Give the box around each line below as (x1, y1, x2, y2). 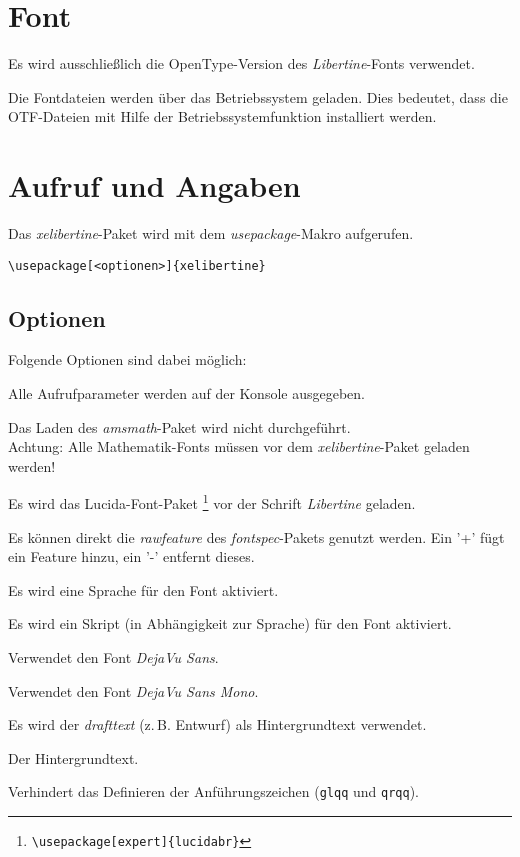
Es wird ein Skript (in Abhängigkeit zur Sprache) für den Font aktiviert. (8, 613, 452, 634)
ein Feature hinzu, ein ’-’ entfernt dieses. (8, 546, 255, 567)
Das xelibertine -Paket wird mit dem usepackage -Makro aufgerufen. (8, 223, 414, 244)
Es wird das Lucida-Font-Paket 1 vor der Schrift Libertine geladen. (8, 490, 416, 514)
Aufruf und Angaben (8, 165, 301, 206)
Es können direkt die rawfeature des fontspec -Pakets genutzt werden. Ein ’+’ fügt (8, 526, 505, 547)
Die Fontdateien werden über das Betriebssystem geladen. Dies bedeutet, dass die (8, 86, 508, 107)
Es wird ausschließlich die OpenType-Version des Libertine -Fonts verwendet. (8, 53, 475, 74)
